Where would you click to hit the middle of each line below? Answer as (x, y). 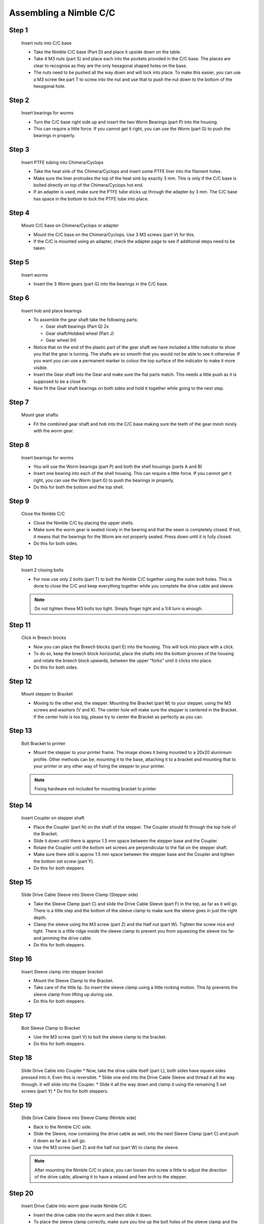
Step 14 (21, 805)
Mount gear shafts (40, 415)
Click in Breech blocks (44, 638)
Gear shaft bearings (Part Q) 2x (77, 327)
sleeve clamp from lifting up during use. (73, 994)
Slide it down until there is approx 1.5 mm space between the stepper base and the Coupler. (126, 841)
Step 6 (19, 298)
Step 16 (21, 959)
